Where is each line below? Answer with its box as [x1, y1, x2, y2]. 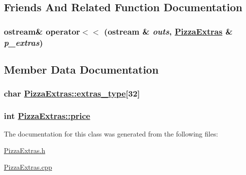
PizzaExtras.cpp [4, 161, 52, 172]
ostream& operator [4, 25, 80, 37]
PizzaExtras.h [4, 145, 45, 155]
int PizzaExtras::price [4, 110, 90, 122]
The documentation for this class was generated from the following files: [4, 129, 218, 139]
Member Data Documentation [4, 61, 159, 77]
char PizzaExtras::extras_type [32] [4, 87, 140, 99]
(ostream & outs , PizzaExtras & [104, 25, 233, 37]
